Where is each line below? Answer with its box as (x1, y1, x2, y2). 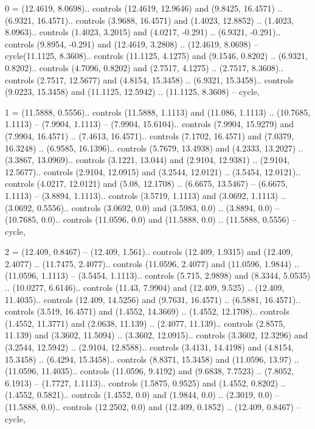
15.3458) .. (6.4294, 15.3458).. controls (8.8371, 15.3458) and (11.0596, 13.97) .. (5, 352, 299, 365)
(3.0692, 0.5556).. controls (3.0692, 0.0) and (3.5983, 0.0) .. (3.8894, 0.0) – (5, 201, 280, 214)
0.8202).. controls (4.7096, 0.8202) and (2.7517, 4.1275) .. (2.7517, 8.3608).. (5, 61, 283, 74)
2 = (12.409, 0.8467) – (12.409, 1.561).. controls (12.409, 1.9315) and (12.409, (5, 245, 293, 258)
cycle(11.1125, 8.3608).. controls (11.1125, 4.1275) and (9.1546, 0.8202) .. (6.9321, (5, 49, 308, 62)
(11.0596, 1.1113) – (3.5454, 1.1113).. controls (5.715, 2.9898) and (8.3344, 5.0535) (5, 269, 311, 282)
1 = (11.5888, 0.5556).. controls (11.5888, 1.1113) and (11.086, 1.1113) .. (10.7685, (5, 105, 311, 118)
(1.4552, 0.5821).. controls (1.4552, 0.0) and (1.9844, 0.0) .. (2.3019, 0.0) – (5, 388, 280, 401)
